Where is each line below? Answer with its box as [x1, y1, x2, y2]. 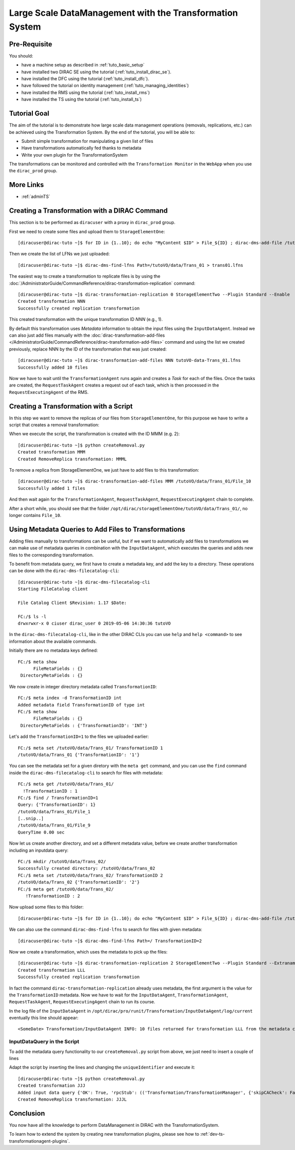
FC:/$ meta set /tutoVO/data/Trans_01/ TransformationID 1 [18, 745, 163, 751]
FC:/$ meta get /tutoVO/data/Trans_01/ [18, 781, 114, 787]
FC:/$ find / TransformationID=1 [18, 795, 98, 800]
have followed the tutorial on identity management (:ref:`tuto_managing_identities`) [21, 83, 189, 89]
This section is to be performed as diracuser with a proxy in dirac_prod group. [9, 220, 176, 225]
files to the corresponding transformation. [9, 552, 94, 558]
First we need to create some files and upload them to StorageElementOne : [9, 228, 165, 234]
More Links [9, 181, 44, 189]
